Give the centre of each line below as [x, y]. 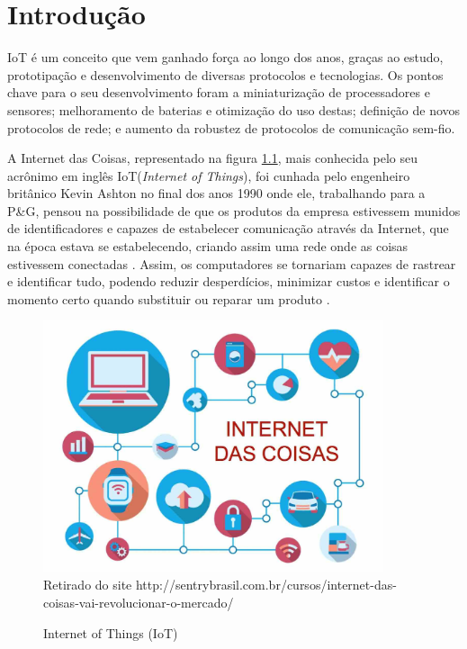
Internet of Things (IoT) [111, 632]
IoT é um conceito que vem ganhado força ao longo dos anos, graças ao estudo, [225, 57]
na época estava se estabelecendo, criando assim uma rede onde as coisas [208, 246]
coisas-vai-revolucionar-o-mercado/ [139, 603]
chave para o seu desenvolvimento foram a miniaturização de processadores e [219, 92]
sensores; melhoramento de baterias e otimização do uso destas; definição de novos [234, 109]
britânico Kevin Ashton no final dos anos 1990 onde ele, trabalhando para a [216, 193]
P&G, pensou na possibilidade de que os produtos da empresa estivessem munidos [234, 210]
